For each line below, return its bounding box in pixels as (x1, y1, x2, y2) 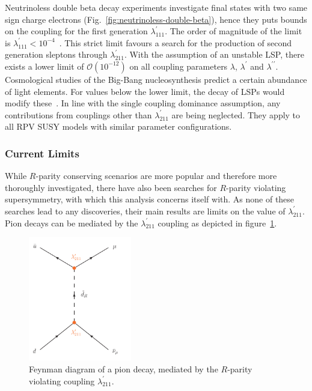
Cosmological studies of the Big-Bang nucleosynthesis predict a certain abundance (5, 73, 307, 85)
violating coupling (29, 374, 95, 387)
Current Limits (5, 145, 79, 160)
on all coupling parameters (129, 59, 228, 72)
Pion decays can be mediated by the (5, 216, 138, 229)
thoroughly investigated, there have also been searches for (5, 181, 217, 193)
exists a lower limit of (5, 59, 84, 72)
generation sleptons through (5, 48, 108, 61)
